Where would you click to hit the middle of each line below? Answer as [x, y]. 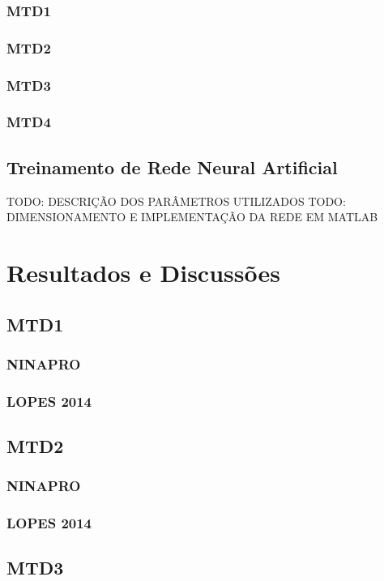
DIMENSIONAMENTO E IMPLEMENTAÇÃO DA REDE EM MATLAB [192, 217]
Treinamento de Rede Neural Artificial [172, 167]
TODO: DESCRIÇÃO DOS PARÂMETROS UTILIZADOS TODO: [176, 201]
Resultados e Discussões [143, 272]
